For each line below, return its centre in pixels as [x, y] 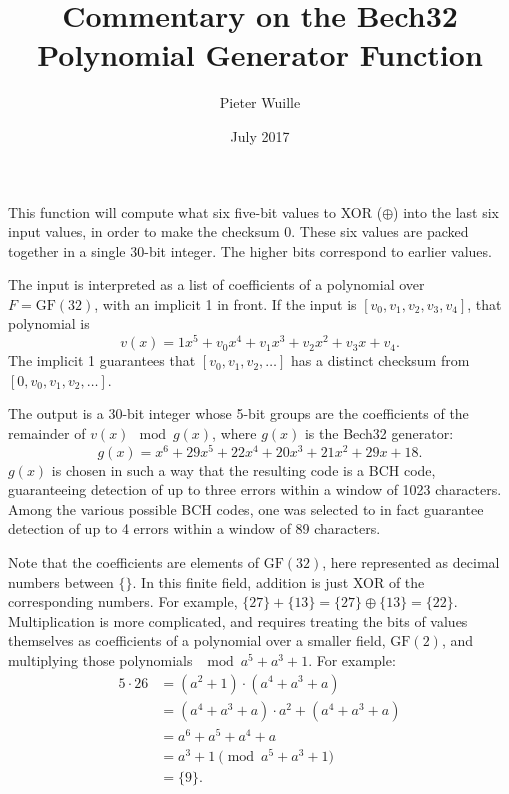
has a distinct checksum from [380, 360]
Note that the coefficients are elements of [133, 561]
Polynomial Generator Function [260, 54]
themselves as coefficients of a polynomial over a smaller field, [197, 640]
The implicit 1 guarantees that [102, 360]
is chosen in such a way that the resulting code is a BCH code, [243, 469]
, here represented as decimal [411, 561]
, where [234, 432]
